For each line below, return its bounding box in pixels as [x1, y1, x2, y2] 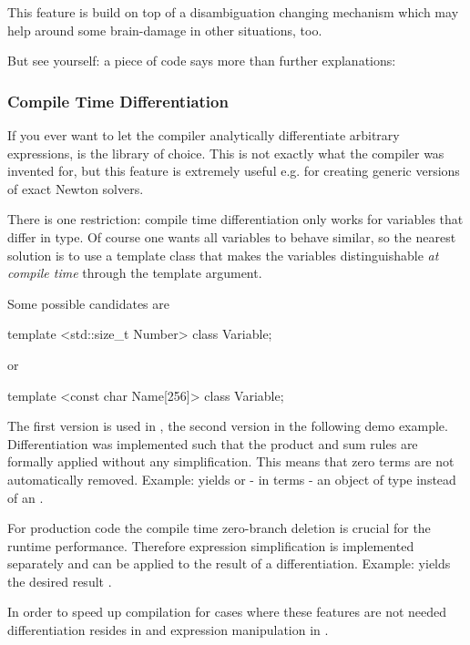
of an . [7, 487, 44, 507]
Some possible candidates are [7, 293, 169, 312]
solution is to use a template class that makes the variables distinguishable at [7, 245, 439, 264]
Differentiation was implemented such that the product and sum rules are [7, 434, 418, 453]
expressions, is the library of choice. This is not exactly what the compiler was [7, 143, 444, 162]
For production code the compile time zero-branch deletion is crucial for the [7, 518, 431, 537]
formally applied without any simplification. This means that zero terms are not [7, 452, 455, 471]
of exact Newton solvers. [7, 179, 144, 198]
